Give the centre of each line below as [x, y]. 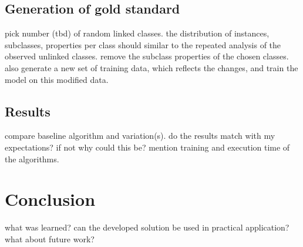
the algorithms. [32, 158]
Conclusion [50, 199]
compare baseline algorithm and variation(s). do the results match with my [140, 136]
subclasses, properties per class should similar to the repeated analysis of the [143, 44]
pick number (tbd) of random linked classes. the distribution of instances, [137, 33]
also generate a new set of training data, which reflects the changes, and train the [151, 67]
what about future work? [50, 238]
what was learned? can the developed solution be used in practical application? [147, 227]
